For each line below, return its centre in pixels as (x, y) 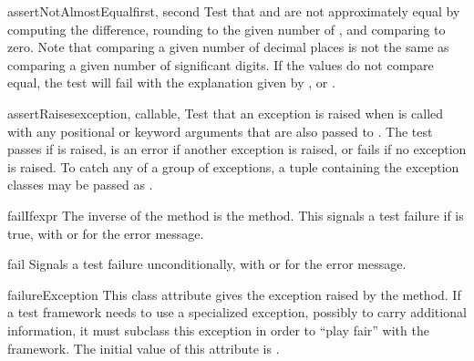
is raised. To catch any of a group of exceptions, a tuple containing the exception (233, 166)
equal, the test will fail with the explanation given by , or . (171, 83)
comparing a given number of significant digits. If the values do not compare (221, 64)
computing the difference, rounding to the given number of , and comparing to (227, 29)
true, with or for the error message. (106, 233)
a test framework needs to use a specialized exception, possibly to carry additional (237, 312)
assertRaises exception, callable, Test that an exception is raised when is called (226, 113)
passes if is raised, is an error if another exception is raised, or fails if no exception (237, 149)
